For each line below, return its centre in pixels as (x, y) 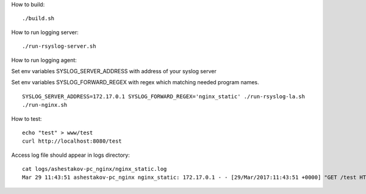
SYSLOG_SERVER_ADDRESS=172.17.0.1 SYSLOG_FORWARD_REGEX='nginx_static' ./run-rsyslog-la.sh (163, 96)
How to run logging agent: (44, 60)
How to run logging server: (45, 32)
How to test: (27, 118)
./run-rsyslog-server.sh (59, 46)
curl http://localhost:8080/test (72, 141)
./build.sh (38, 19)
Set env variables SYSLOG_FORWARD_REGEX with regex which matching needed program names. (135, 82)
